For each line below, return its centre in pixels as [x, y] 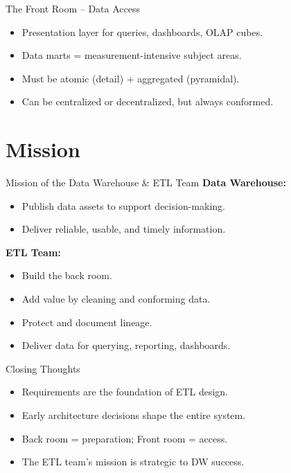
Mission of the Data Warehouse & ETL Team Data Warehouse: [146, 182]
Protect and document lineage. [87, 322]
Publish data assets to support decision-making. [123, 205]
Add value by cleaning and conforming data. [116, 299]
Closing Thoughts [43, 368]
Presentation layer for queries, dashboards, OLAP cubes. [142, 32]
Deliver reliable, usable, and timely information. [124, 229]
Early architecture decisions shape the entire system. [134, 415]
